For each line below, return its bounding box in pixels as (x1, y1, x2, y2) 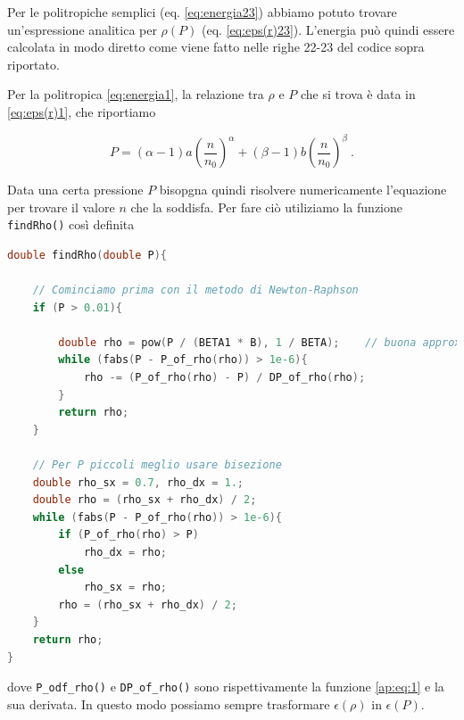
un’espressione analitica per (7, 20, 157, 38)
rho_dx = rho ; (83, 546, 168, 559)
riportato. (7, 54, 60, 73)
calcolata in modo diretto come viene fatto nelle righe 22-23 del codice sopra (7, 37, 425, 56)
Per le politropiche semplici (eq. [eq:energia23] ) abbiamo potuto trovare (7, 3, 397, 21)
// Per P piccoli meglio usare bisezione (32, 459, 282, 472)
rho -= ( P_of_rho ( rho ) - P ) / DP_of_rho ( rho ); (83, 371, 366, 385)
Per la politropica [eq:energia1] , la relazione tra (7, 85, 264, 103)
